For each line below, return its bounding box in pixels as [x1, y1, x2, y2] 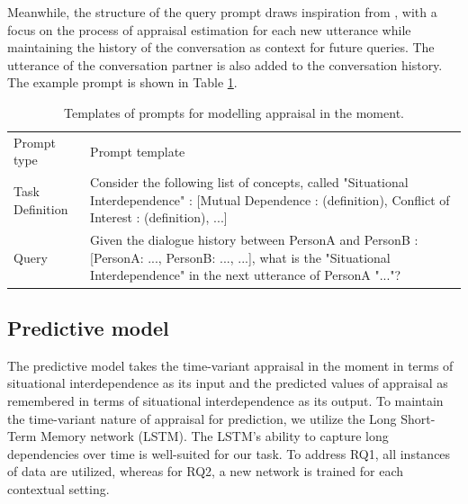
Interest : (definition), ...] [90, 208, 228, 227]
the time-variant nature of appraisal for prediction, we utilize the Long [7, 409, 397, 427]
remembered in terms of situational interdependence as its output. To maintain [7, 391, 444, 409]
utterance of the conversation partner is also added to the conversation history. [7, 55, 443, 74]
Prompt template [90, 141, 185, 160]
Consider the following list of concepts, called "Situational [90, 173, 409, 192]
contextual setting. [7, 479, 110, 498]
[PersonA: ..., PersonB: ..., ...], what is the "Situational [90, 247, 391, 266]
